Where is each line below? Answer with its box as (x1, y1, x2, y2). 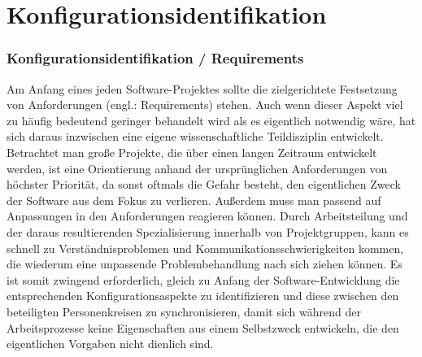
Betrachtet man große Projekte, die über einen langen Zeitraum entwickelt (7, 143, 377, 160)
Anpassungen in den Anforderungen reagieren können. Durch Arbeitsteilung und (7, 207, 408, 224)
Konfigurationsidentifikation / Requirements (7, 48, 304, 68)
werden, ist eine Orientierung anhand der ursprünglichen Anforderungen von (7, 159, 388, 176)
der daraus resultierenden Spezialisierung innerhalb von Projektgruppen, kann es (7, 223, 409, 240)
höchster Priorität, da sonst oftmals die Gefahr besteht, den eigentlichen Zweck (7, 176, 401, 193)
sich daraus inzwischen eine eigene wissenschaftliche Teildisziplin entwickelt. (7, 128, 384, 145)
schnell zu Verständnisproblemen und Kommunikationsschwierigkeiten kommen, (7, 239, 404, 256)
